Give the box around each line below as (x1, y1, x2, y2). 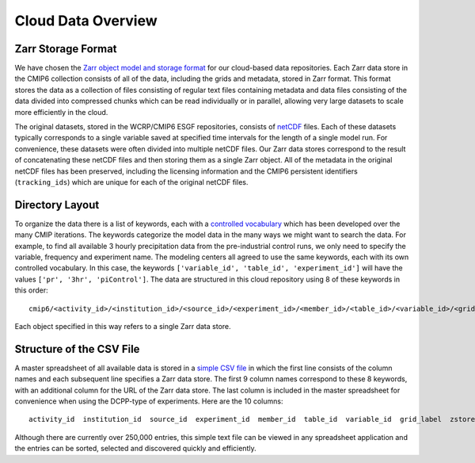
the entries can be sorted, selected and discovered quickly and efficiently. (14, 444, 256, 453)
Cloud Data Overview (14, 12, 158, 29)
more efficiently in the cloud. (14, 107, 108, 117)
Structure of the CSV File (14, 342, 140, 356)
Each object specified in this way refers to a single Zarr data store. (14, 322, 231, 331)
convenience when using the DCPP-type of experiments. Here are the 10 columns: (14, 396, 283, 406)
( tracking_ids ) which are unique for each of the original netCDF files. (14, 177, 249, 186)
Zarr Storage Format (14, 42, 118, 55)
